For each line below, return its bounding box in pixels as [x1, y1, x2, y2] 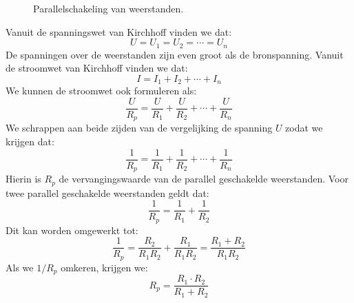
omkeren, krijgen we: [61, 260, 148, 274]
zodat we [285, 121, 323, 135]
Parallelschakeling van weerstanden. [33, 1, 184, 15]
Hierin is [6, 171, 41, 186]
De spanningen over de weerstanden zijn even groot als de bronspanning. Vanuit [6, 47, 344, 61]
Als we [6, 260, 34, 274]
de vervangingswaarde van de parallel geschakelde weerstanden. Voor [59, 171, 348, 186]
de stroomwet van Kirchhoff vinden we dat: [6, 61, 188, 75]
